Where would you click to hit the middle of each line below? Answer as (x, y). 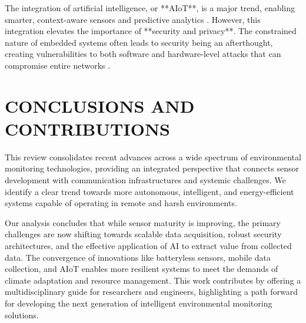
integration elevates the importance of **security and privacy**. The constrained (151, 31)
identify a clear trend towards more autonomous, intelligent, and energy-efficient (149, 191)
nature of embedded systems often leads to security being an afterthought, (139, 42)
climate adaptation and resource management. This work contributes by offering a (153, 280)
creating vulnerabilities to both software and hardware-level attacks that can (143, 54)
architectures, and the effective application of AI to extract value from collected (148, 246)
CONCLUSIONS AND (100, 105)
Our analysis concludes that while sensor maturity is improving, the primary (143, 222)
